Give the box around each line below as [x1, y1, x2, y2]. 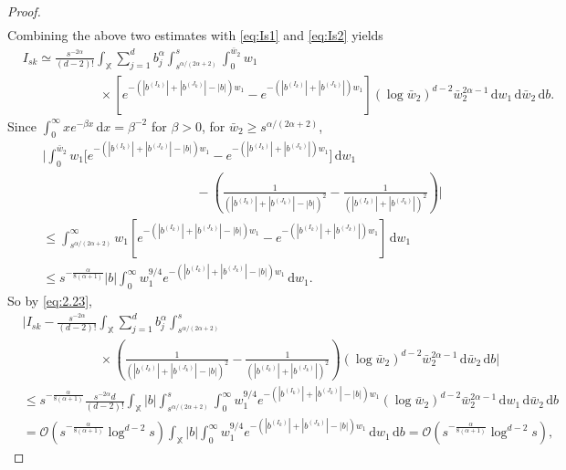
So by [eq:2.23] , [7, 290, 92, 309]
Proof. [7, 2, 41, 20]
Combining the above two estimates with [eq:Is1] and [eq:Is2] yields [7, 26, 383, 45]
